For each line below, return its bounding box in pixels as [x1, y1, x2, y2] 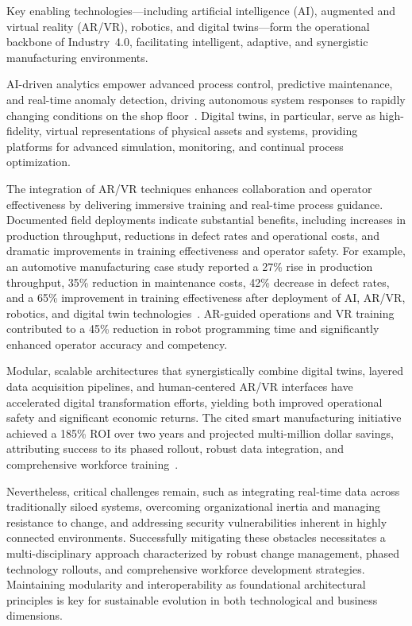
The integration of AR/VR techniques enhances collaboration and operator [6, 180, 372, 196]
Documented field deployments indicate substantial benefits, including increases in [6, 211, 406, 228]
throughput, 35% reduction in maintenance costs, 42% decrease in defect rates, [6, 273, 390, 290]
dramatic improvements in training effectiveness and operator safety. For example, [6, 242, 406, 259]
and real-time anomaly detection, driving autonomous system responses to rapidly [6, 91, 406, 107]
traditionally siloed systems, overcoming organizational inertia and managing [6, 498, 381, 515]
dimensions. [6, 607, 63, 624]
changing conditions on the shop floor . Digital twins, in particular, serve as [6, 106, 376, 123]
